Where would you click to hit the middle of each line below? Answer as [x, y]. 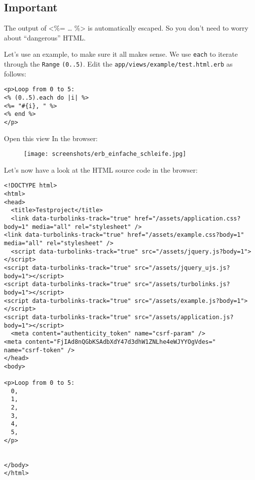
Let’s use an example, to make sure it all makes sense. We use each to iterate [121, 54]
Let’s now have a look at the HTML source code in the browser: [101, 169]
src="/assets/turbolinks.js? [182, 284]
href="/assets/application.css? [187, 219]
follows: [15, 73]
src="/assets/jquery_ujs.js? [182, 268]
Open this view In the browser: [51, 138]
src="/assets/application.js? [184, 317]
